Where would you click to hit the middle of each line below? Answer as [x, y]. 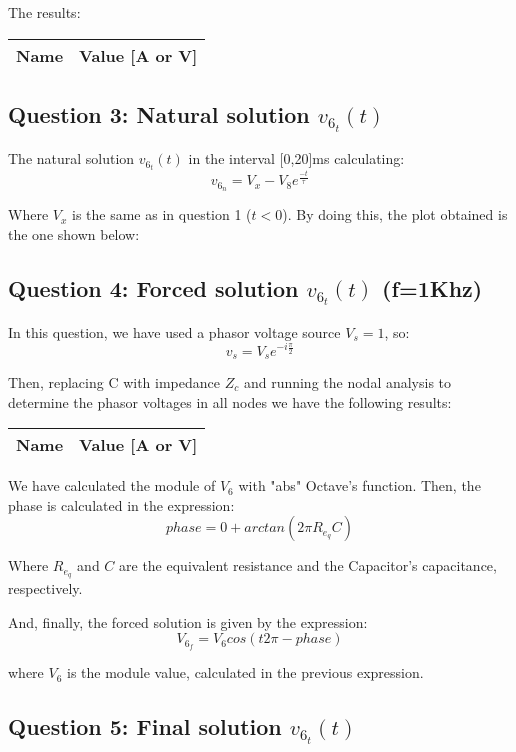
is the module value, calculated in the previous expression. [245, 672]
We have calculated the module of [112, 485]
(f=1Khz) [432, 287]
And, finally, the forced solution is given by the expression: [188, 621]
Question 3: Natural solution [159, 113]
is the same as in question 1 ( [161, 214]
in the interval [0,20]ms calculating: [296, 158]
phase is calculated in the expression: [121, 504]
